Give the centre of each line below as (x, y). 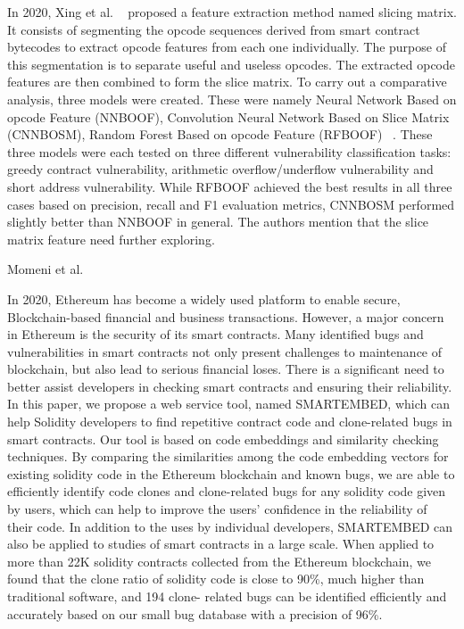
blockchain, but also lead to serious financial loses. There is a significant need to (226, 369)
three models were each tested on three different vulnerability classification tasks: (229, 151)
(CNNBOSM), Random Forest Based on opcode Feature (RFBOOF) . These (220, 134)
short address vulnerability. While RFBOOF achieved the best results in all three (230, 186)
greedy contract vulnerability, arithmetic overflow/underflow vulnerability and (220, 169)
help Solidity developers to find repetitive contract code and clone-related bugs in (230, 422)
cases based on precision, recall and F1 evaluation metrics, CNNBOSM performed (231, 204)
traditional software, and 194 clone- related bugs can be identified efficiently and (227, 596)
